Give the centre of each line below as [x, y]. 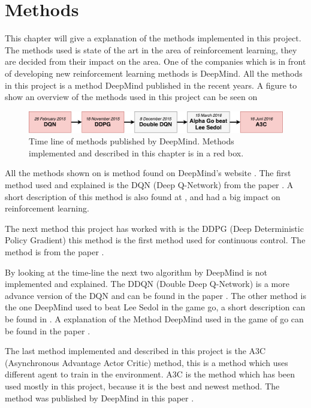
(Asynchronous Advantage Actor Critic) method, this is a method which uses [147, 362]
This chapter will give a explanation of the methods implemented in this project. [153, 38]
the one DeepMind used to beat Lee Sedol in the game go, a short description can [155, 307]
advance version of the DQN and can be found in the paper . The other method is [155, 295]
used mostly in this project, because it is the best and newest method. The [142, 386]
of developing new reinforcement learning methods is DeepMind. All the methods [154, 73]
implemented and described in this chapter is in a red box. [136, 152]
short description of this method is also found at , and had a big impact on [143, 196]
